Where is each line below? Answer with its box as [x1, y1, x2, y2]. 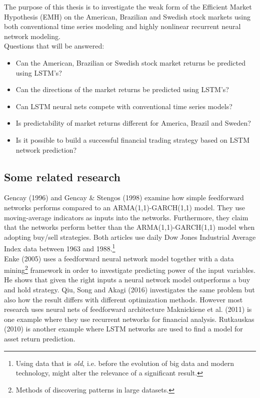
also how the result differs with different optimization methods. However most [4, 294, 243, 304]
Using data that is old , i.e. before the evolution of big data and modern [15, 357, 234, 368]
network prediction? [15, 144, 77, 155]
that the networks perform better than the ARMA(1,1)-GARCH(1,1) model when [4, 222, 255, 232]
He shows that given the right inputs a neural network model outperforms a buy [4, 274, 250, 285]
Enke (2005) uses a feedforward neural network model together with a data [4, 253, 234, 263]
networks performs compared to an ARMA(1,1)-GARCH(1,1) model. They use [4, 202, 245, 212]
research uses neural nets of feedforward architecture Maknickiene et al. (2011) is [4, 304, 252, 314]
